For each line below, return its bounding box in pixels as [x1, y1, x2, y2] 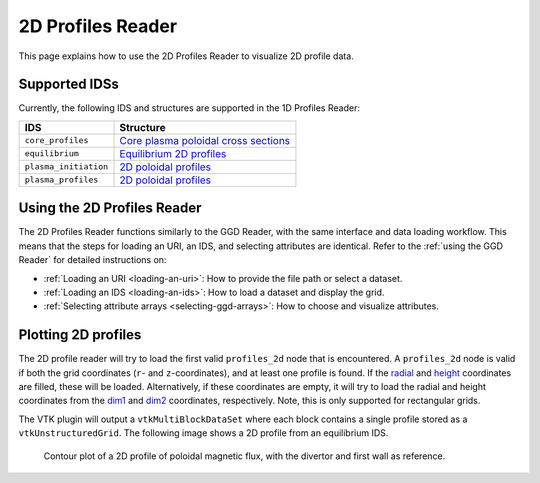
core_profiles [24, 135, 89, 146]
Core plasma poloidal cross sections [119, 133, 291, 147]
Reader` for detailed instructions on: [18, 254, 167, 266]
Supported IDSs [18, 76, 119, 93]
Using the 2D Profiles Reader [18, 200, 202, 217]
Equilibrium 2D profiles [119, 146, 227, 160]
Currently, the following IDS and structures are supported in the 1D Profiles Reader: [18, 102, 360, 114]
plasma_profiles [24, 175, 99, 185]
